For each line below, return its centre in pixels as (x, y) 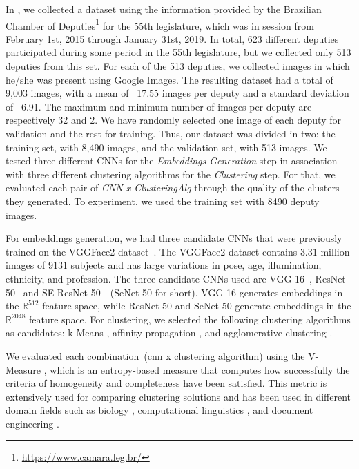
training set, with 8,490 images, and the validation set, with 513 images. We (166, 147)
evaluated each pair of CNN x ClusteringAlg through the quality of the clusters (173, 188)
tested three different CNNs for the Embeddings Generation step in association (172, 161)
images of (26, 265)
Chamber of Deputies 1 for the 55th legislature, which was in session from (160, 24)
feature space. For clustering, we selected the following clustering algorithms (190, 319)
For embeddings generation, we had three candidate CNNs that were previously (174, 238)
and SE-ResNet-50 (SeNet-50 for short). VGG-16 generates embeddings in (183, 292)
